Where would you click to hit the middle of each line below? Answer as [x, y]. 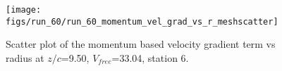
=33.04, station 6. [150, 57]
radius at [25, 57]
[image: [24, 10]
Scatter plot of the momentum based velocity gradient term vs [141, 44]
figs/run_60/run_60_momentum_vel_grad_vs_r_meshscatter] [142, 21]
